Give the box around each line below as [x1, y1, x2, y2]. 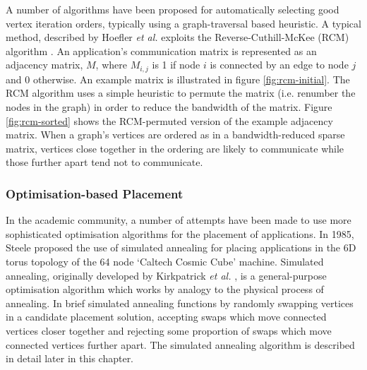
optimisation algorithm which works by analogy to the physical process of [6, 282, 324, 297]
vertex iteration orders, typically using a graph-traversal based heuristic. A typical [6, 16, 361, 30]
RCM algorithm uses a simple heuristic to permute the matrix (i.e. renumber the [6, 85, 356, 100]
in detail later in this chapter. [6, 351, 134, 366]
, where [95, 57, 127, 72]
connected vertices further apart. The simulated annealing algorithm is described [6, 337, 355, 352]
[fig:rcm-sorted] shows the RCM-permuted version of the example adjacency [6, 113, 333, 128]
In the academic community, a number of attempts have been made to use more [6, 213, 351, 227]
